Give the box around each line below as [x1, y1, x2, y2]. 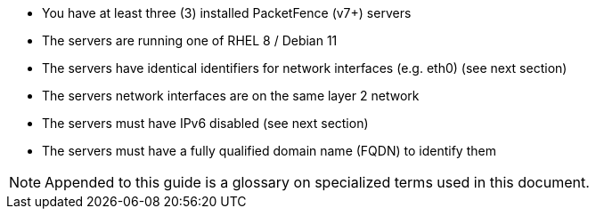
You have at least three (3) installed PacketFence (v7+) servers [42, 5, 412, 20]
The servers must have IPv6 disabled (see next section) [42, 116, 369, 131]
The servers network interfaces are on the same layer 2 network [42, 88, 420, 103]
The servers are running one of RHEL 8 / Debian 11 [42, 33, 338, 48]
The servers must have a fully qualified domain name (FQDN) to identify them [42, 143, 496, 158]
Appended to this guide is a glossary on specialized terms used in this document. [45, 173, 590, 191]
